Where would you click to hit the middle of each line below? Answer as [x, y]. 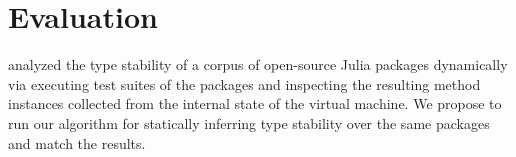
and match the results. [77, 142]
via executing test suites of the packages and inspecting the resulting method [244, 83]
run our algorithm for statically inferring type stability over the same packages [249, 122]
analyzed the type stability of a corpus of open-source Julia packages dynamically [258, 64]
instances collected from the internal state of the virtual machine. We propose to [255, 103]
